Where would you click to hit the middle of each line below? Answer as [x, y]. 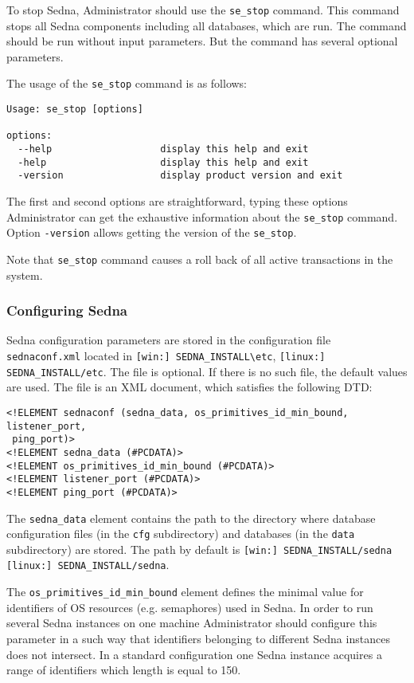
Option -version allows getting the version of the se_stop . [152, 232]
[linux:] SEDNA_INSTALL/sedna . [88, 565]
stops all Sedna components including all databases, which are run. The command [207, 25]
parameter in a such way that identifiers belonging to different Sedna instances [198, 638]
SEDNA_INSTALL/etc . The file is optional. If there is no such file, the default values [207, 371]
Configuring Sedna [67, 310]
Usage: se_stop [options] [75, 110]
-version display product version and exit [180, 176]
